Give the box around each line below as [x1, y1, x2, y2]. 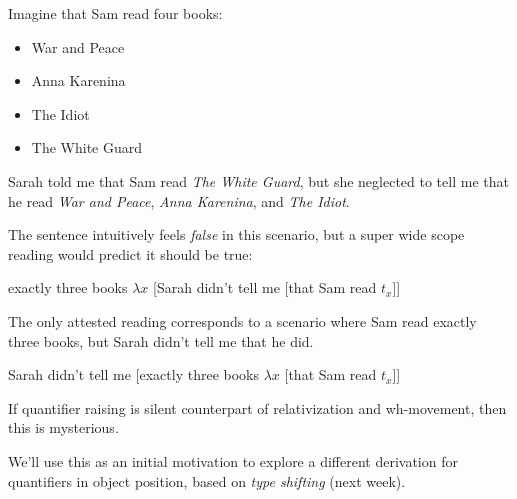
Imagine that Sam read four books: [8, 3, 223, 23]
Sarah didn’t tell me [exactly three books [8, 364, 260, 385]
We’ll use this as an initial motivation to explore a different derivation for [8, 450, 458, 471]
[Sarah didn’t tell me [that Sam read [153, 277, 377, 298]
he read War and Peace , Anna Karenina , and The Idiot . [8, 190, 350, 211]
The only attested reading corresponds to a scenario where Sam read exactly [8, 310, 477, 331]
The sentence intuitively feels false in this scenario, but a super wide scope [8, 224, 465, 245]
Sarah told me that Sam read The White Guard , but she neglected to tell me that [8, 170, 509, 191]
